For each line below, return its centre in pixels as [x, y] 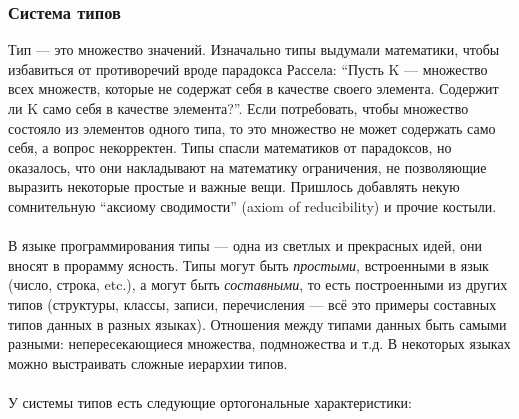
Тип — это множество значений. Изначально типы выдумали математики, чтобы [254, 49]
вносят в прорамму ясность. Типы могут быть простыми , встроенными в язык [248, 264]
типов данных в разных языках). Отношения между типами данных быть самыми [257, 323]
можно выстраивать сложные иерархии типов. [148, 362]
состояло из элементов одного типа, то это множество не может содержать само [252, 127]
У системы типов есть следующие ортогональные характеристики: [210, 401]
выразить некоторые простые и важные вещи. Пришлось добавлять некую [234, 186]
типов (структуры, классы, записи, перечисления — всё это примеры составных [252, 303]
